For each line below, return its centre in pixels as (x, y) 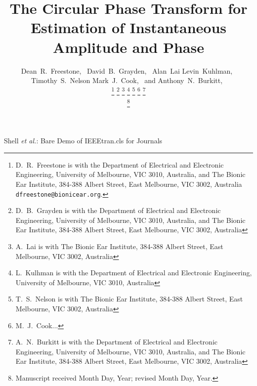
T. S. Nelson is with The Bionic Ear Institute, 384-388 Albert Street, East (129, 299)
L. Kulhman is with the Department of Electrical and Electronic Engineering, (134, 273)
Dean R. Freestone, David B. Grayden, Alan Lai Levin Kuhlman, (127, 70)
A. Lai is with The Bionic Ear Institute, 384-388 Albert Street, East (119, 246)
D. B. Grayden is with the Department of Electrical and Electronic (118, 210)
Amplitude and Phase (128, 47)
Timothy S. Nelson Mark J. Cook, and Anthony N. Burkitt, (127, 80)
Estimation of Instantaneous (128, 27)
